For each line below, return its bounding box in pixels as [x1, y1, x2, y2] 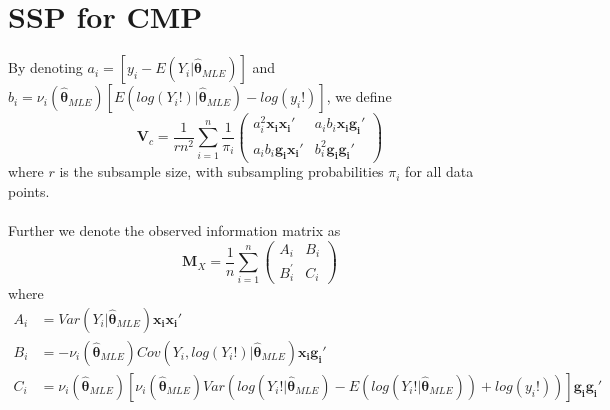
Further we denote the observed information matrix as [8, 220, 341, 241]
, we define [326, 86, 392, 107]
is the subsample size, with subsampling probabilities [59, 161, 384, 182]
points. [8, 181, 50, 202]
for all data [405, 161, 474, 182]
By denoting [8, 57, 83, 78]
